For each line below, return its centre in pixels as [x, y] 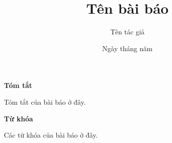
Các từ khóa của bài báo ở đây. [51, 135]
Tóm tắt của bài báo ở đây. [45, 101]
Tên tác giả [127, 32]
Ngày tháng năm [127, 48]
